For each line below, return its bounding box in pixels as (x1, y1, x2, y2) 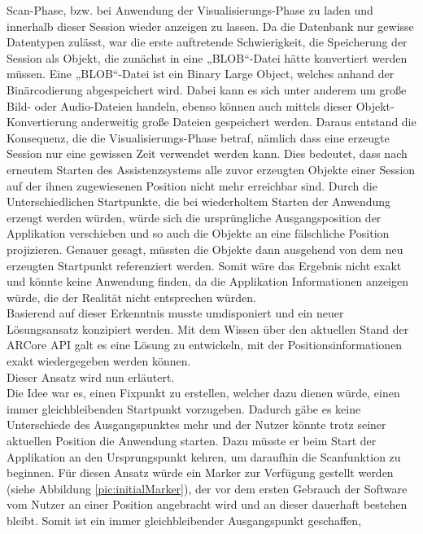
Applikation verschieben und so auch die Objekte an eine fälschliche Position (7, 225, 390, 242)
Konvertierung (7, 113, 78, 130)
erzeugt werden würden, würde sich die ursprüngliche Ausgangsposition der (7, 208, 382, 225)
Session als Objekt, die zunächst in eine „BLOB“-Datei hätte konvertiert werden (7, 49, 408, 66)
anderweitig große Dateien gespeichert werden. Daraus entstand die (81, 113, 416, 130)
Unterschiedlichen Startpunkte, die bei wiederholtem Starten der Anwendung (7, 193, 391, 210)
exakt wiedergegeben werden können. (7, 352, 191, 370)
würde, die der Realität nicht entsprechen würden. (7, 288, 256, 305)
